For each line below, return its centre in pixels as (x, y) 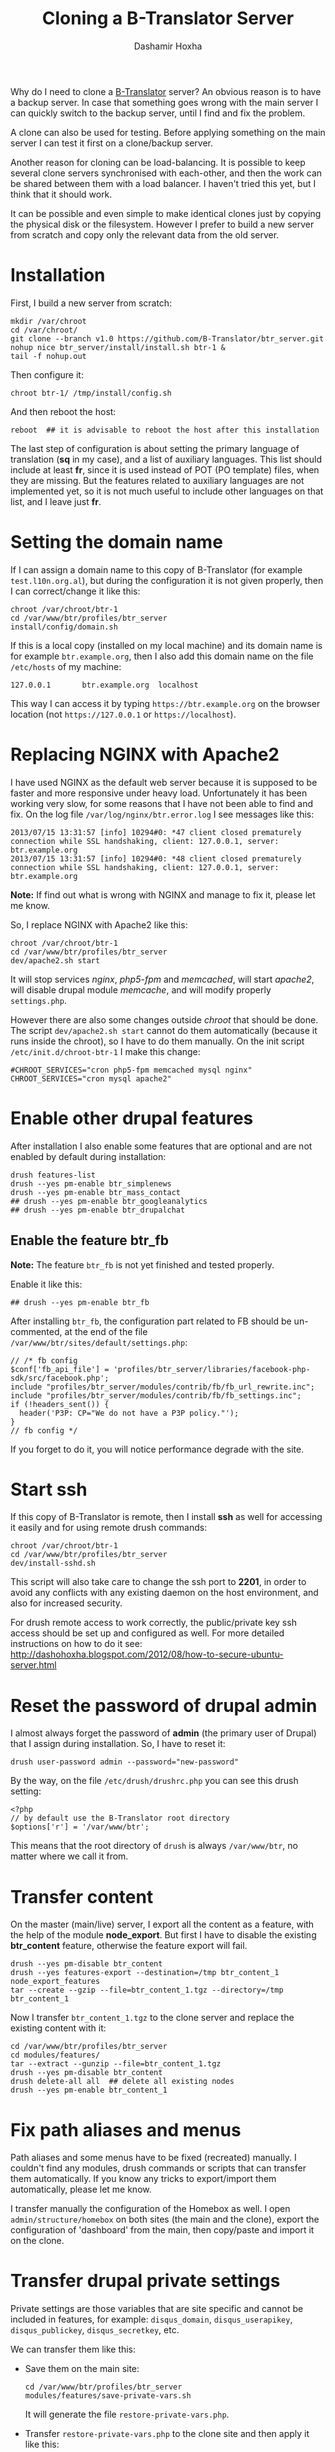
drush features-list (53, 1175)
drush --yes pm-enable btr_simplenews (91, 1183)
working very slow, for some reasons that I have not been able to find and (162, 803)
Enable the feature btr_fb (89, 1240)
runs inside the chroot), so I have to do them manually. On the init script (157, 1041)
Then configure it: (47, 374)
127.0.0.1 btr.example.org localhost (104, 685)
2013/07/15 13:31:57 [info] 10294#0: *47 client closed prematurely (156, 832)
